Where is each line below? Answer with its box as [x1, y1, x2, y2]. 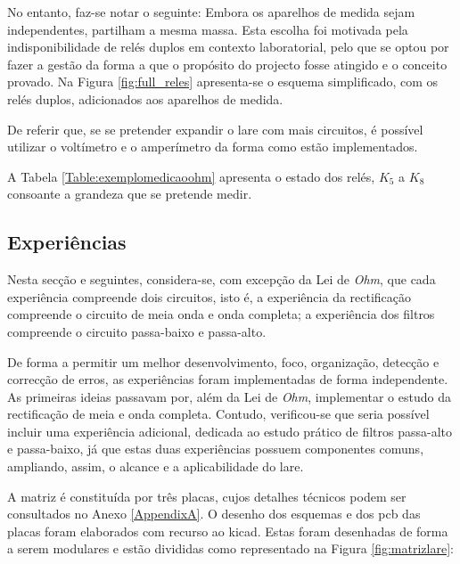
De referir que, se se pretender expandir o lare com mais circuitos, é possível [7, 119, 423, 138]
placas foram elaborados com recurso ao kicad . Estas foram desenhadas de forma [7, 521, 448, 540]
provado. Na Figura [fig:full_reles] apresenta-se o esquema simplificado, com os [7, 72, 439, 91]
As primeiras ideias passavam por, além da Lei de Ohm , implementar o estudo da [7, 387, 451, 405]
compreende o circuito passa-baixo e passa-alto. [7, 322, 267, 340]
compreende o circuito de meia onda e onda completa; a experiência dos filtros [7, 305, 435, 323]
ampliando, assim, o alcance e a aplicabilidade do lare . [7, 457, 304, 476]
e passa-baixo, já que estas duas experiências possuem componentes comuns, [7, 439, 424, 458]
